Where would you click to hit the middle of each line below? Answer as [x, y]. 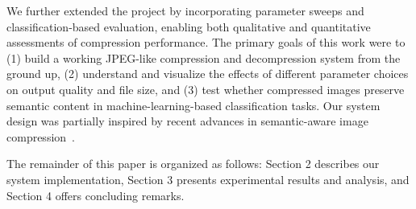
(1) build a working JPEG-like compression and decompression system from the [204, 57]
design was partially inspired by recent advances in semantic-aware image [187, 121]
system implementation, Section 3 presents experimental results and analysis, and [208, 179]
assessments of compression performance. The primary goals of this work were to [206, 42]
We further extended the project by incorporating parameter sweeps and [185, 10]
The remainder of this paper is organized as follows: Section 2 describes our [193, 164]
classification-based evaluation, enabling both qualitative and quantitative [189, 26]
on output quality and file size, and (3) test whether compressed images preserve [206, 89]
